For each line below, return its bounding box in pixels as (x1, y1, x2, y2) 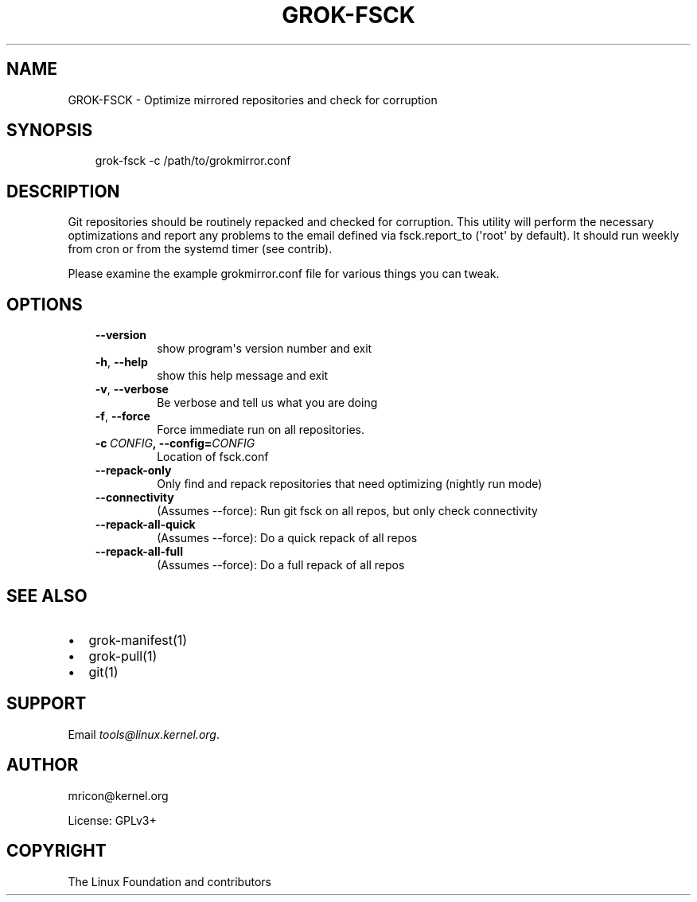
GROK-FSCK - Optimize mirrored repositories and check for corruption (68, 92, 438, 107)
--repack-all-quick (95, 517, 196, 532)
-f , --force (95, 409, 150, 424)
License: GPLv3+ (68, 813, 157, 827)
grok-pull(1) (88, 647, 158, 664)
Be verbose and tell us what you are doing (157, 396, 378, 410)
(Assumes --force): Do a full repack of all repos (157, 558, 405, 572)
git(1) (88, 663, 119, 680)
